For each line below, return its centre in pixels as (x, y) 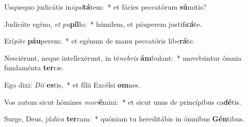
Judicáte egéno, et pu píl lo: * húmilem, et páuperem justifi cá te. (103, 24)
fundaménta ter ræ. (34, 68)
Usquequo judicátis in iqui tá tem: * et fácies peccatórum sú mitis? (105, 7)
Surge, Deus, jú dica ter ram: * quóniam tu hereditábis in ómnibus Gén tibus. (125, 119)
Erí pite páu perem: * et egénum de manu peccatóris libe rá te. (100, 41)
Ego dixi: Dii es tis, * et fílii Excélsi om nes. (72, 84)
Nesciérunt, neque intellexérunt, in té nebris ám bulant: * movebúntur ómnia (123, 57)
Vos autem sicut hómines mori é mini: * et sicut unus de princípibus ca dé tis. (123, 101)
